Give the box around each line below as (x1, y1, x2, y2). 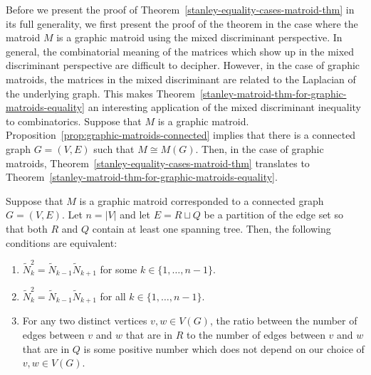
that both (6, 221, 48, 236)
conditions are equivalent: (6, 235, 117, 250)
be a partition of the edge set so (204, 207, 343, 222)
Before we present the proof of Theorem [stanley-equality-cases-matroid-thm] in (6, 2, 355, 16)
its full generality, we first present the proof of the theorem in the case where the (6, 16, 358, 31)
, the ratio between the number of (209, 313, 357, 328)
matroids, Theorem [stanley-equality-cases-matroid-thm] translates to (6, 155, 310, 170)
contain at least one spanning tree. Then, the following (92, 221, 331, 236)
